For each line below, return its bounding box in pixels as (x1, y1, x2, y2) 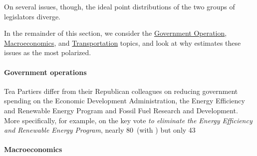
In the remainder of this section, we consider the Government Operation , (4, 28, 227, 38)
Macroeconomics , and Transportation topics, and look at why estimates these (4, 37, 241, 48)
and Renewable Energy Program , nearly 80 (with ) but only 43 (4, 125, 196, 135)
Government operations (4, 67, 87, 77)
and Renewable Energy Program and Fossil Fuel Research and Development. (4, 105, 238, 115)
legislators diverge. (4, 11, 61, 21)
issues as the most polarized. (4, 47, 91, 58)
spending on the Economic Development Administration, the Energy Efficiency (4, 95, 245, 106)
